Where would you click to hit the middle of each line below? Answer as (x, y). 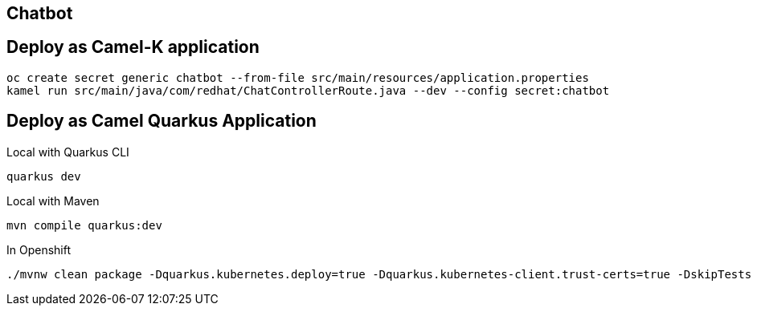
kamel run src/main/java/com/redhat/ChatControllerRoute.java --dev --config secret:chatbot (308, 90)
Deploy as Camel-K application (133, 47)
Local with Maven (53, 201)
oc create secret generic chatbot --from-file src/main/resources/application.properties (298, 77)
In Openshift (39, 249)
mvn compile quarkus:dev (84, 225)
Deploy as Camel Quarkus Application (162, 121)
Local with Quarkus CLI (68, 152)
